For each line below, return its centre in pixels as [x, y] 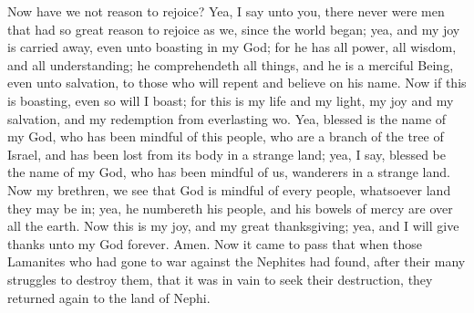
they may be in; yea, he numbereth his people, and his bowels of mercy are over [230, 208]
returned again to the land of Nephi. [109, 297]
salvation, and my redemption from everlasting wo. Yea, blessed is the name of [227, 118]
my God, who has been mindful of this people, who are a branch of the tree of [226, 136]
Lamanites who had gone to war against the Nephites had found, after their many [237, 261]
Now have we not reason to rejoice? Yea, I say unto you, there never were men [226, 11]
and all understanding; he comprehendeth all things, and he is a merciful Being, [231, 64]
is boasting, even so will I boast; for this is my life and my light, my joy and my [231, 100]
